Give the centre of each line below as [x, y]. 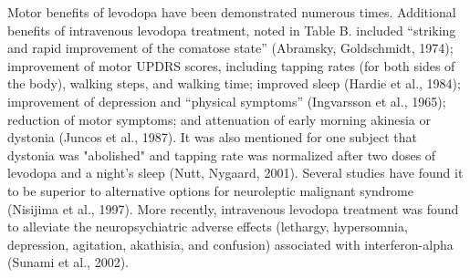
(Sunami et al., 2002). [68, 262]
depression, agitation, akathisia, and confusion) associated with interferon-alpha [230, 244]
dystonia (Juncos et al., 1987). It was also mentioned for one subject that [212, 137]
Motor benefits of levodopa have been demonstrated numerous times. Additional [232, 12]
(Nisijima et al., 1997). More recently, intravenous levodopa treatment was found [233, 208]
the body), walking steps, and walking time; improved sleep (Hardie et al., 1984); [234, 83]
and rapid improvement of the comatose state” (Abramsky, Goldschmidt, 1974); [230, 48]
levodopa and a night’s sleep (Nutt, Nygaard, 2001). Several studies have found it [235, 173]
